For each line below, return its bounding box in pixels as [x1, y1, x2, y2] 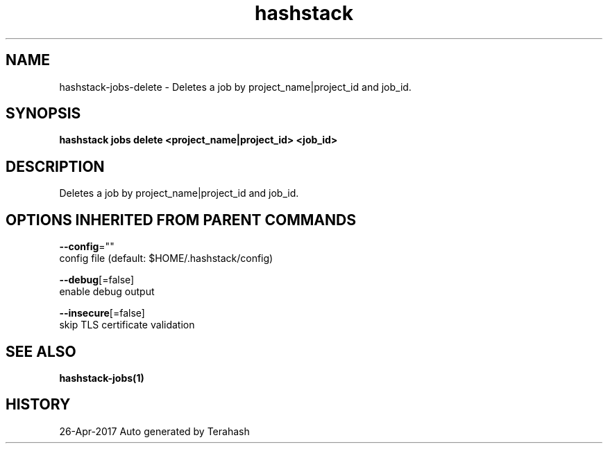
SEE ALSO [6, 342, 76, 360]
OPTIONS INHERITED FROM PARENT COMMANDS [6, 211, 356, 229]
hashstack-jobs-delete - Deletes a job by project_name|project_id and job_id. [59, 80, 412, 93]
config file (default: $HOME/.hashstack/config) [59, 252, 273, 265]
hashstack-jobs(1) [59, 371, 144, 384]
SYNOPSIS [6, 105, 81, 123]
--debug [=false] [59, 274, 135, 286]
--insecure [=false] [59, 307, 145, 319]
